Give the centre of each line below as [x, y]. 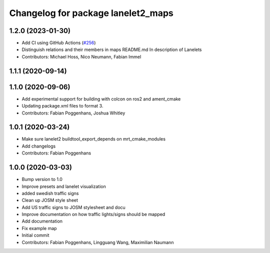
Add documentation [42, 221]
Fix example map [39, 228]
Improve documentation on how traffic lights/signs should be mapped [93, 214]
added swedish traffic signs [50, 193]
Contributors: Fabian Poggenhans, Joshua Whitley [73, 113]
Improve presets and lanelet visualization [64, 186]
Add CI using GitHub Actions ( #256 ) [59, 43]
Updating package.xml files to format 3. [62, 106]
